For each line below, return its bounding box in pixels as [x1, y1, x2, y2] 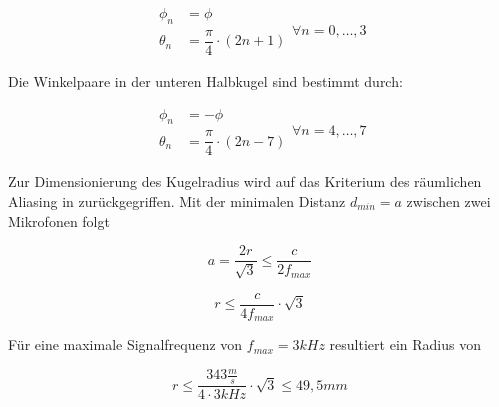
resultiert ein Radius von [329, 334, 481, 355]
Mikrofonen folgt [8, 210, 110, 231]
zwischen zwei [406, 191, 491, 212]
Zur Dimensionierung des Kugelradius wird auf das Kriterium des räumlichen [8, 171, 482, 192]
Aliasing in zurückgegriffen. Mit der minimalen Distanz [8, 191, 346, 212]
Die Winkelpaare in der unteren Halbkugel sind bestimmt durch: [8, 70, 403, 91]
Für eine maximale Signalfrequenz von [8, 334, 243, 355]
